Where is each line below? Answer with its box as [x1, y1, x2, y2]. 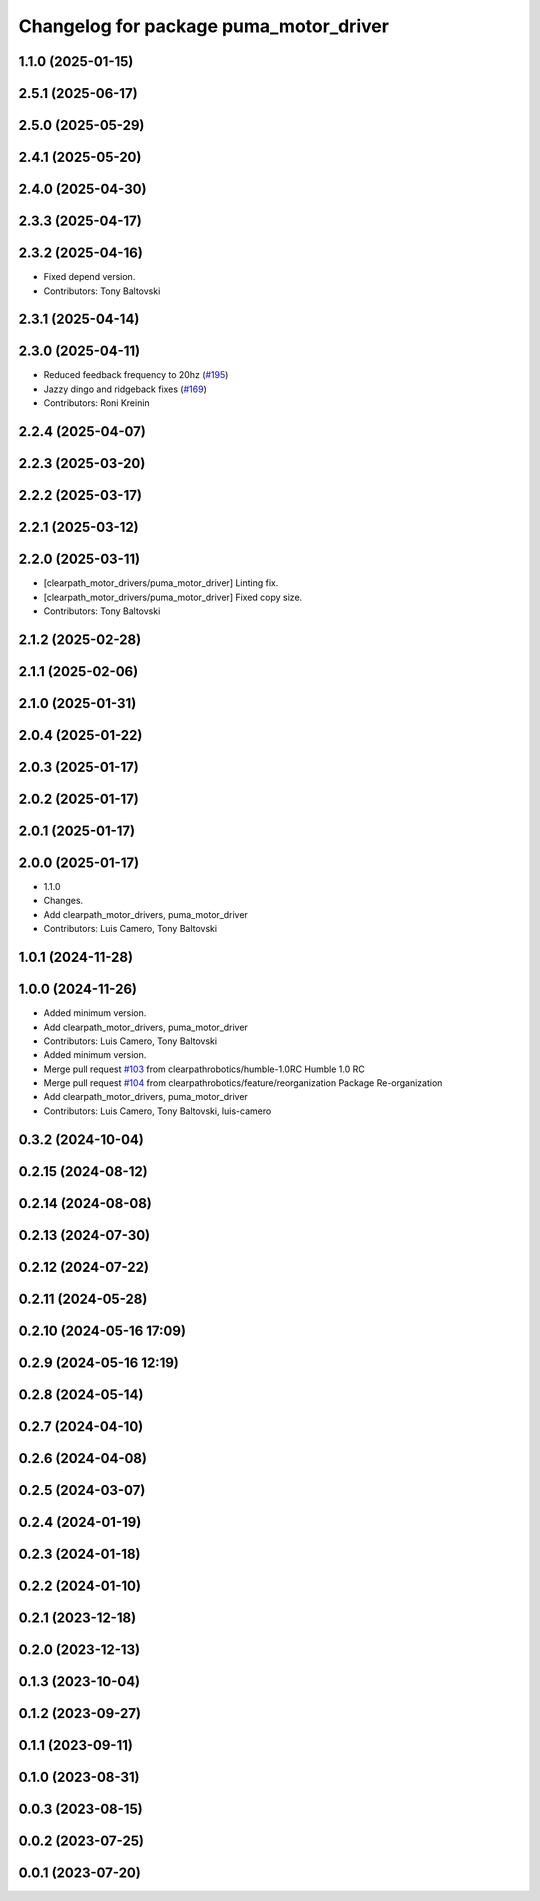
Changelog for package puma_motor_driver [18, 15, 390, 37]
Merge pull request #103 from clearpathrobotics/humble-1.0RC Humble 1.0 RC [43, 1063, 365, 1075]
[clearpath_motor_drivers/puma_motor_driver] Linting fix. [43, 577, 279, 589]
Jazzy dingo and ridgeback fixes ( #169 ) [43, 383, 207, 395]
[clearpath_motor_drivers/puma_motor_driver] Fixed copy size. [43, 591, 303, 603]
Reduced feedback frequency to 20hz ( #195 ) [43, 369, 229, 381]
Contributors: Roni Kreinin [43, 397, 150, 409]
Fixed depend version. [43, 271, 136, 283]
